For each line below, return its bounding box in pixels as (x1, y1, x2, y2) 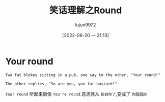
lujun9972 (75, 21, 96, 28)
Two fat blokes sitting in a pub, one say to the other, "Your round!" (5, 72, 160, 78)
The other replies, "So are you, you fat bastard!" (5, 81, 117, 86)
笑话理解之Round (49, 5, 122, 16)
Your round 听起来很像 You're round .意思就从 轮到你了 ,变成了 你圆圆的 (5, 91, 147, 97)
